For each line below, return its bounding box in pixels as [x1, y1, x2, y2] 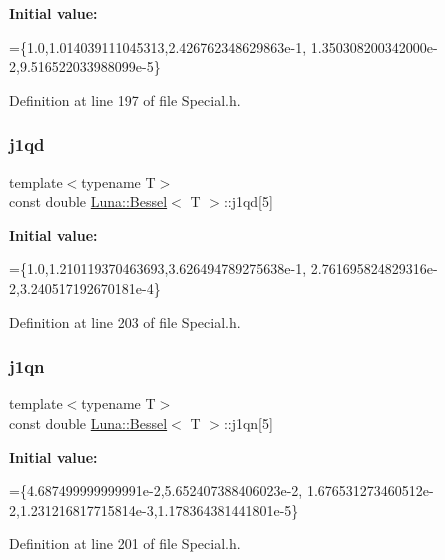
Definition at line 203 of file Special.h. [9, 311, 241, 332]
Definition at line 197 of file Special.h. [9, 89, 241, 110]
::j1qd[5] [223, 191, 273, 212]
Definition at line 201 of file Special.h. [9, 533, 241, 554]
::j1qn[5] [223, 412, 273, 433]
